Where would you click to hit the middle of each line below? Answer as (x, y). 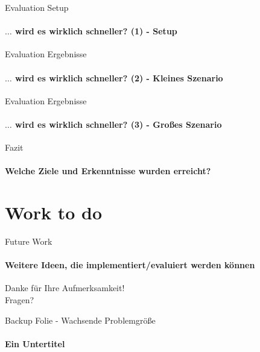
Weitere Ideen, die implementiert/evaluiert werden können (130, 265)
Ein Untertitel (35, 343)
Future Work (29, 241)
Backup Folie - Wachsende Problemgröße (80, 320)
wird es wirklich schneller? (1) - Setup (96, 31)
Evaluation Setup (37, 7)
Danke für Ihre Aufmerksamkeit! (65, 288)
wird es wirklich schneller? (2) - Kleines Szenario (119, 77)
